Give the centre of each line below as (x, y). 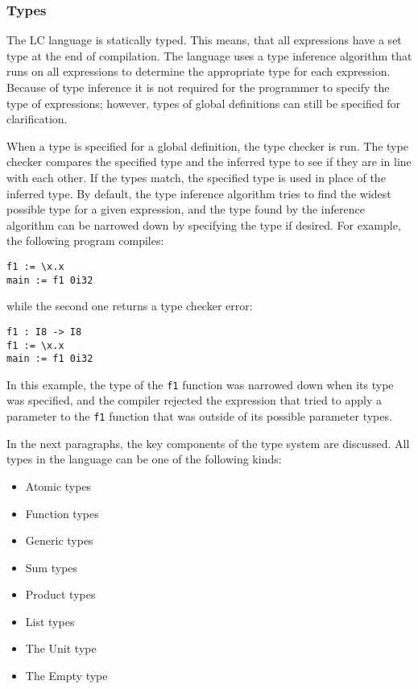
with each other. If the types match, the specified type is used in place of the (196, 177)
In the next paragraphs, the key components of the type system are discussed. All (208, 443)
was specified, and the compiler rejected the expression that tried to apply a (194, 400)
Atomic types (58, 486)
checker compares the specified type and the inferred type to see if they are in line (209, 162)
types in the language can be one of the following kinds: (144, 459)
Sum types (52, 567)
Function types (62, 513)
